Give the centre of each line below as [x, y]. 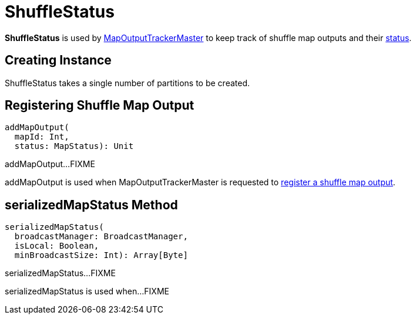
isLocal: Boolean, [57, 246]
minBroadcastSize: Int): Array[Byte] [101, 255]
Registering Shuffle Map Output [100, 106]
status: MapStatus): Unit [74, 146]
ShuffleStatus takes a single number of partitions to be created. [127, 83]
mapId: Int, [42, 137]
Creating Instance [58, 60]
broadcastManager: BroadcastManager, [101, 237]
